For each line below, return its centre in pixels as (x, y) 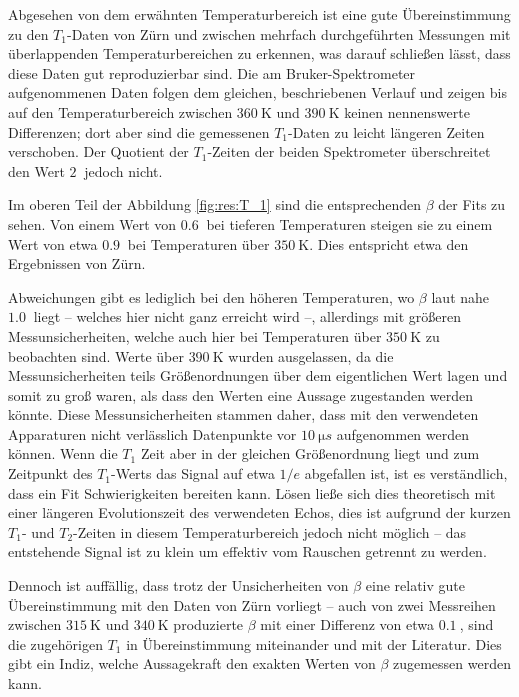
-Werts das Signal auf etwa (193, 473)
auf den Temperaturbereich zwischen (120, 111)
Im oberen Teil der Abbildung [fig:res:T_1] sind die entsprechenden (215, 204)
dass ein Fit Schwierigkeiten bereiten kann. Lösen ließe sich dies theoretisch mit (252, 492)
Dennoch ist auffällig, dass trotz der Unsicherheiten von (178, 585)
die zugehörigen (55, 643)
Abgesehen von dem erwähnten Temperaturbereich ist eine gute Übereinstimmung (259, 14)
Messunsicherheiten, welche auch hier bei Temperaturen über (195, 335)
